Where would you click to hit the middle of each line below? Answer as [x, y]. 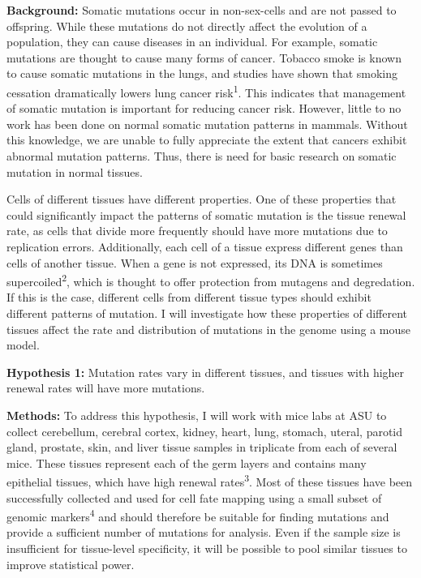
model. [23, 345]
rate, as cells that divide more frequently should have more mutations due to [197, 231]
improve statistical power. [71, 564]
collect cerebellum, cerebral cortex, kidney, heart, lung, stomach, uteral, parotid [205, 431]
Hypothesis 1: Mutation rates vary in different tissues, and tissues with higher [206, 372]
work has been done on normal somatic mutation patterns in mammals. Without [207, 124]
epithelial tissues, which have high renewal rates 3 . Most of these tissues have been [210, 480]
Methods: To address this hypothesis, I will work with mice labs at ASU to [197, 415]
